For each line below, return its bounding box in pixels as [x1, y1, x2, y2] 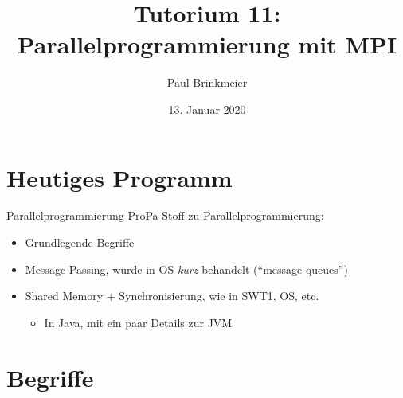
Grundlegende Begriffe [25, 234, 135, 251]
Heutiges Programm [6, 161, 233, 193]
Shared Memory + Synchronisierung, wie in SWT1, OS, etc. [25, 287, 319, 304]
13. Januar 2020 [168, 100, 246, 117]
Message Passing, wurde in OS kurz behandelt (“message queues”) [25, 260, 348, 277]
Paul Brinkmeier [166, 74, 248, 91]
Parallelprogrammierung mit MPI [17, 28, 397, 60]
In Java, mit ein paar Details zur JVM [44, 314, 233, 330]
